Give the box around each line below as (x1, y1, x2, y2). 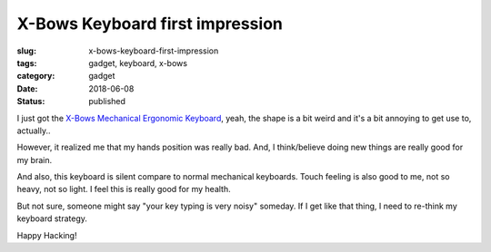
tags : (16, 57, 37, 68)
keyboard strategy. (16, 213, 88, 224)
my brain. (16, 154, 53, 165)
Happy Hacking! (16, 229, 77, 240)
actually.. (16, 125, 51, 136)
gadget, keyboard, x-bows (88, 57, 188, 68)
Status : (16, 96, 45, 107)
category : (16, 71, 55, 82)
